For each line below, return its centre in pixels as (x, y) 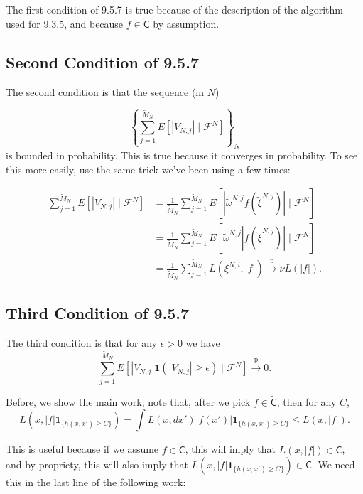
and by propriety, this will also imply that (97, 465)
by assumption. (186, 23)
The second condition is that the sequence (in (105, 91)
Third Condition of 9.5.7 (98, 313)
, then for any (307, 401)
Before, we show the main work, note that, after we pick (128, 401)
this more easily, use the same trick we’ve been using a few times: (148, 169)
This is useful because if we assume (82, 449)
